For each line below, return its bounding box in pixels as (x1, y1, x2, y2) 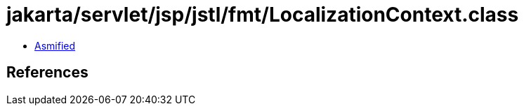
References (6, 64, 89, 82)
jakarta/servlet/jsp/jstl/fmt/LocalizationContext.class (6, 3, 519, 27)
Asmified (34, 39, 76, 52)
